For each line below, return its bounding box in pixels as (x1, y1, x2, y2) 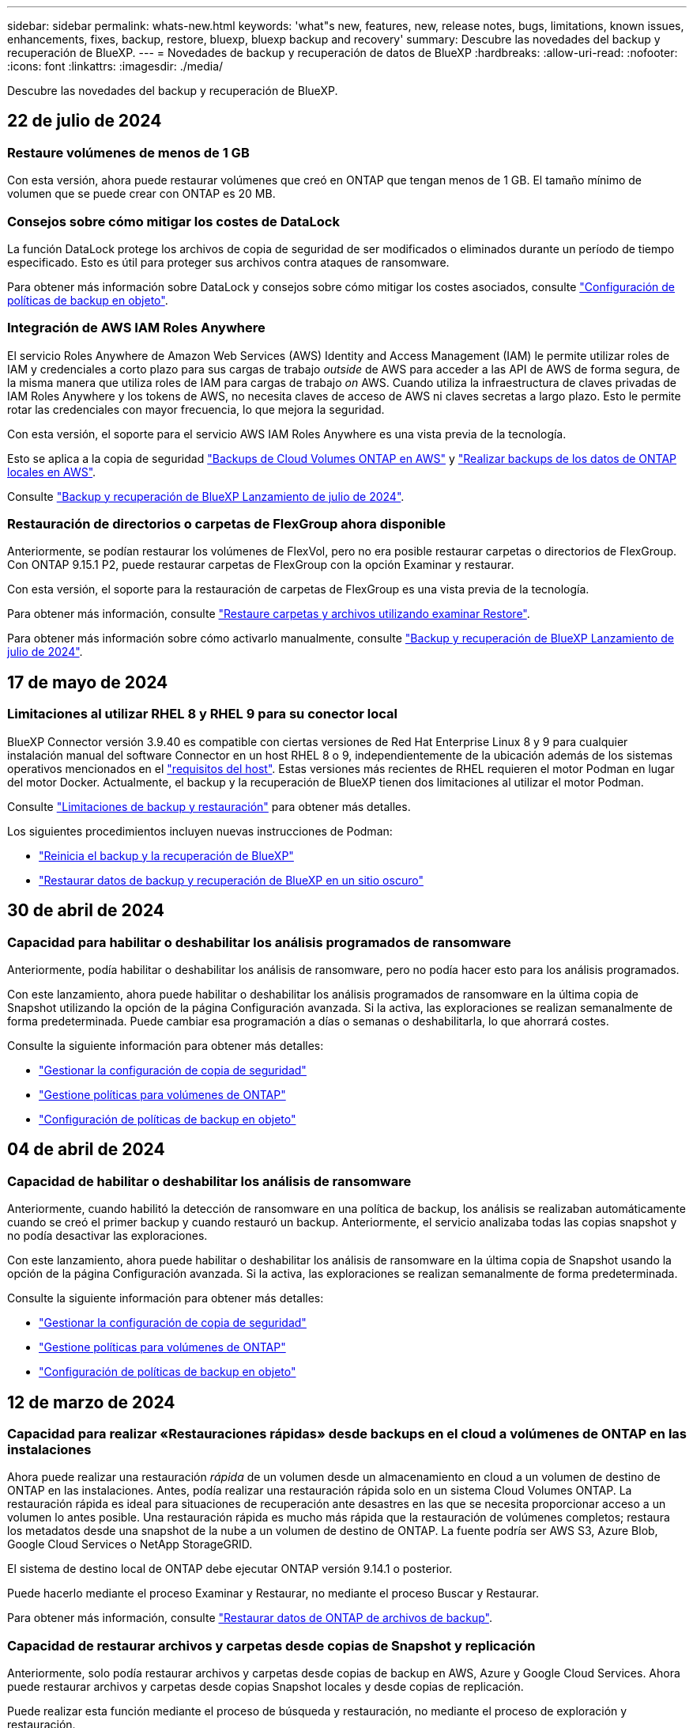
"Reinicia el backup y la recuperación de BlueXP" (39, 848, 294, 862)
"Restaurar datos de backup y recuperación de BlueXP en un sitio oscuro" (39, 873, 424, 887)
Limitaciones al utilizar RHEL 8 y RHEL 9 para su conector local (7, 706, 397, 722)
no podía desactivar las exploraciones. (7, 1229, 208, 1243)
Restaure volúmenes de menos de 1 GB (7, 144, 250, 161)
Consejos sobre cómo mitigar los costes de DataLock (7, 213, 340, 229)
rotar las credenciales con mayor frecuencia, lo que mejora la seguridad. (7, 402, 385, 416)
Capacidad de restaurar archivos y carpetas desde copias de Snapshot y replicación (7, 1637, 536, 1654)
